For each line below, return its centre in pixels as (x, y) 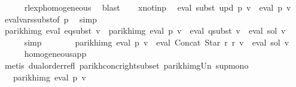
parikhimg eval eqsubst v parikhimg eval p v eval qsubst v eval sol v (145, 30)
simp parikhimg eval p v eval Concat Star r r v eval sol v (157, 42)
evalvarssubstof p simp (51, 19)
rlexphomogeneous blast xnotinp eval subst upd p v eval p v (158, 7)
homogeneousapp (55, 54)
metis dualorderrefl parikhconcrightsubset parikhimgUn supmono (126, 65)
